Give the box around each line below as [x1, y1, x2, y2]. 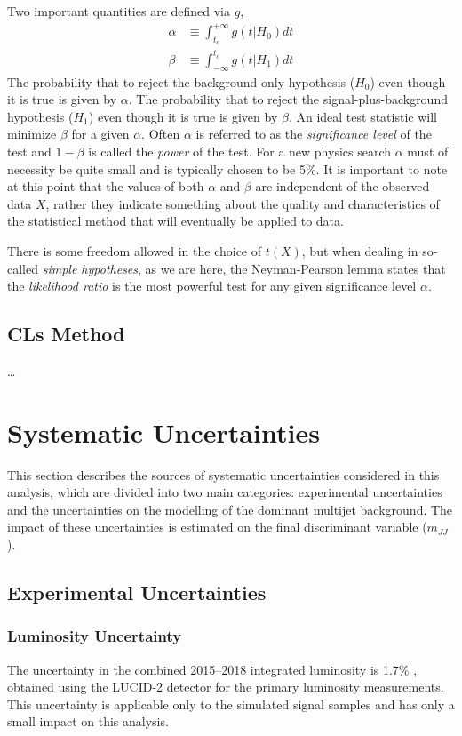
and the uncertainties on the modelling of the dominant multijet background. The [7, 500, 453, 518]
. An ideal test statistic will [288, 107, 437, 125]
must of [407, 142, 449, 161]
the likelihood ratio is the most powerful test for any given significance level [7, 276, 417, 295]
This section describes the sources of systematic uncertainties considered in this [7, 465, 440, 484]
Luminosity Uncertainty [7, 625, 182, 647]
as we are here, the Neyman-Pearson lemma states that [145, 259, 446, 277]
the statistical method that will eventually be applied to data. [7, 212, 344, 230]
